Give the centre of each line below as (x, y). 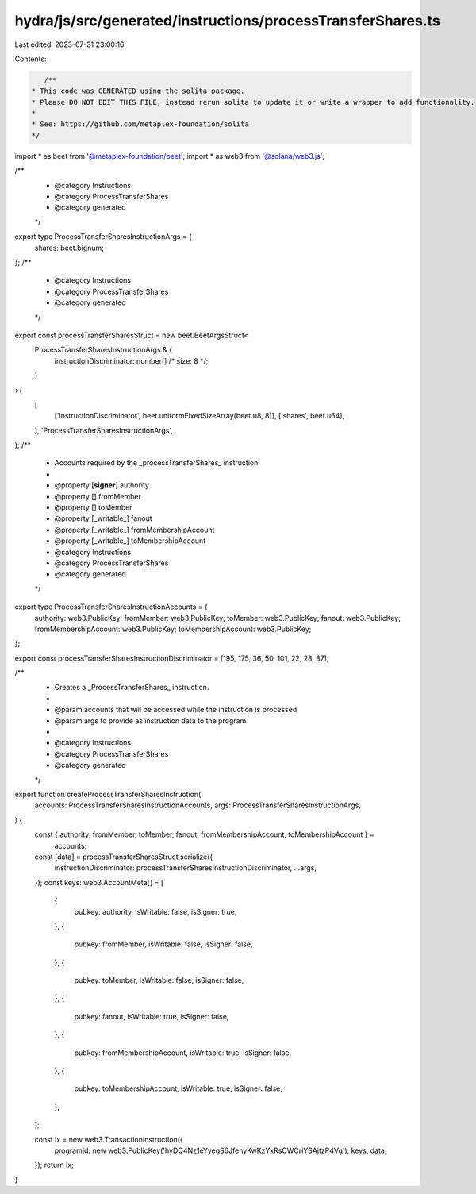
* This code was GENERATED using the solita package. (138, 91)
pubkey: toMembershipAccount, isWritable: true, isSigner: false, (178, 1088)
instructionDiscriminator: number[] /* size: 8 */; (131, 360)
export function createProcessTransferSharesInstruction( (108, 794)
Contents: (31, 59)
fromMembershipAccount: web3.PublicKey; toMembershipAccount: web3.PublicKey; (173, 629)
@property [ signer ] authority (102, 485)
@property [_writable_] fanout (103, 518)
